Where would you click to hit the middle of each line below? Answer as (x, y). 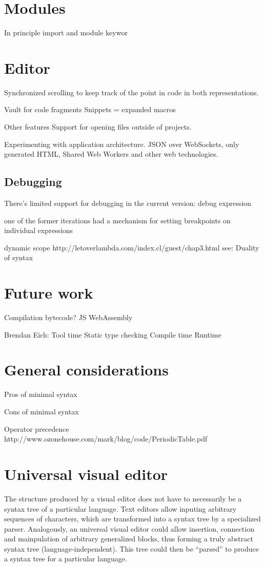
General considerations (86, 370)
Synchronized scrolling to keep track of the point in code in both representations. (131, 92)
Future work (49, 293)
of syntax (19, 257)
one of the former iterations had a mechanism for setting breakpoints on (117, 220)
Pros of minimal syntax (41, 394)
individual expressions (39, 230)
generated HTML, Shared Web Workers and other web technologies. (111, 154)
